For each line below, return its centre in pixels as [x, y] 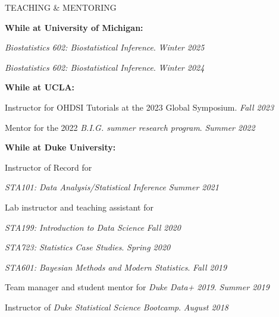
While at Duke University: [60, 147]
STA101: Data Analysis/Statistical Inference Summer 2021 [112, 187]
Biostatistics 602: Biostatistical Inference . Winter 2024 [105, 67]
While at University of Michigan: [74, 27]
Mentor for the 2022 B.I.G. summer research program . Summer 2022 [130, 127]
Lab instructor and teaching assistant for [79, 207]
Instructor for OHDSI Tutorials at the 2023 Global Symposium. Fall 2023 [139, 107]
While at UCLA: [40, 87]
